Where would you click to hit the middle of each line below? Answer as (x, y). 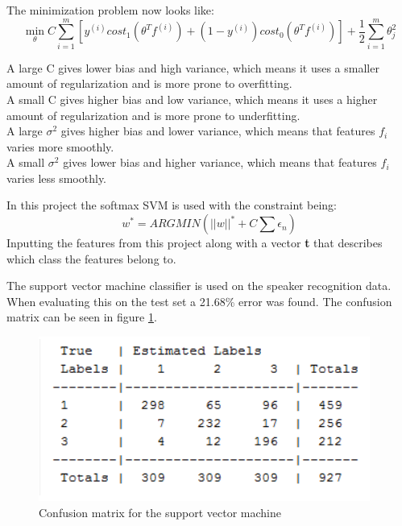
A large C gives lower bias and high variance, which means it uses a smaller (193, 67)
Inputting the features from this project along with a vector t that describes (195, 243)
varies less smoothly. (56, 178)
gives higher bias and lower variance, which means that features (218, 131)
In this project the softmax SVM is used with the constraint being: (172, 205)
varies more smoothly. (60, 146)
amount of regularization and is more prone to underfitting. (153, 115)
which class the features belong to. (91, 258)
